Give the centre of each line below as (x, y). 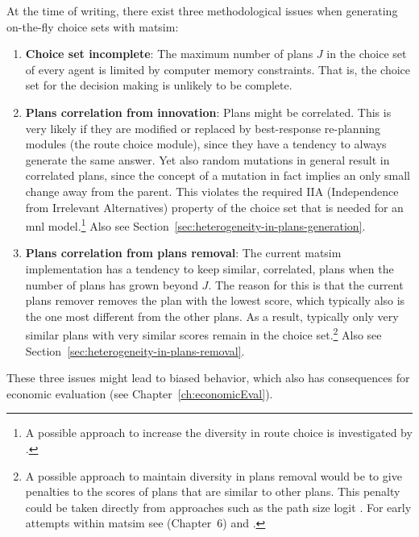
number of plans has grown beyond (112, 284)
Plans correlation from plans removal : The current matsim (183, 253)
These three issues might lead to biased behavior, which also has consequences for (208, 378)
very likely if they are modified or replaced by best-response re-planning (203, 128)
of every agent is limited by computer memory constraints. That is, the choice (218, 69)
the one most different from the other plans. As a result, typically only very (212, 316)
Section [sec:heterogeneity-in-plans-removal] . (135, 350)
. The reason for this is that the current (306, 284)
